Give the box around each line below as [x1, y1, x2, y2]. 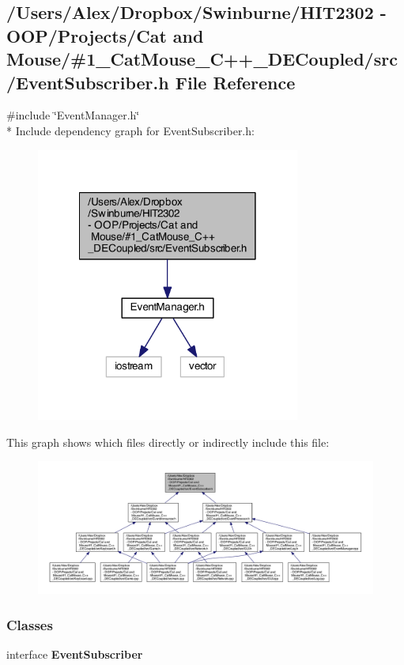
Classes [6, 614, 53, 634]
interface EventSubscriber [6, 646, 143, 663]
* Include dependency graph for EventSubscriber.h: [6, 122, 255, 138]
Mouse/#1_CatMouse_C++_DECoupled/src [6, 47, 398, 71]
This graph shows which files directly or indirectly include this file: [6, 433, 330, 450]
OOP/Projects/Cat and [6, 23, 204, 47]
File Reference [175, 70, 296, 94]
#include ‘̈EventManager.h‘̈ [6, 107, 140, 123]
